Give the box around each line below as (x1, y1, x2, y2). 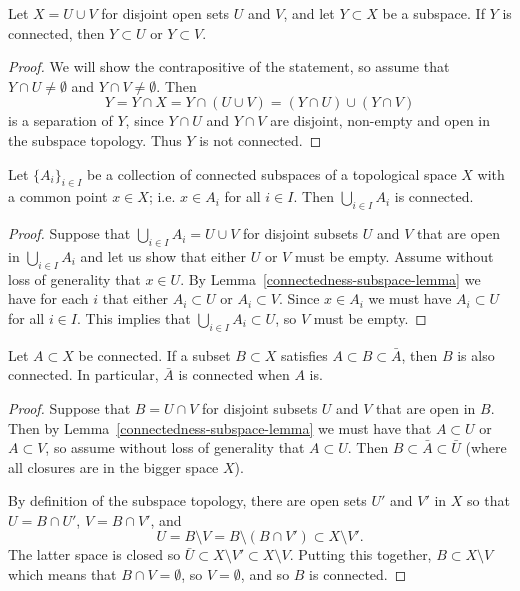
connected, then (8, 22, 105, 43)
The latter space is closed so (8, 544, 181, 565)
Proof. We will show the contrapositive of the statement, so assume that (8, 56, 450, 77)
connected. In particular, (8, 364, 159, 385)
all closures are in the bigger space (8, 456, 219, 477)
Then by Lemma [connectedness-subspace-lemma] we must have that (8, 417, 432, 438)
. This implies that (77, 307, 191, 328)
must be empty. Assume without (294, 245, 494, 266)
